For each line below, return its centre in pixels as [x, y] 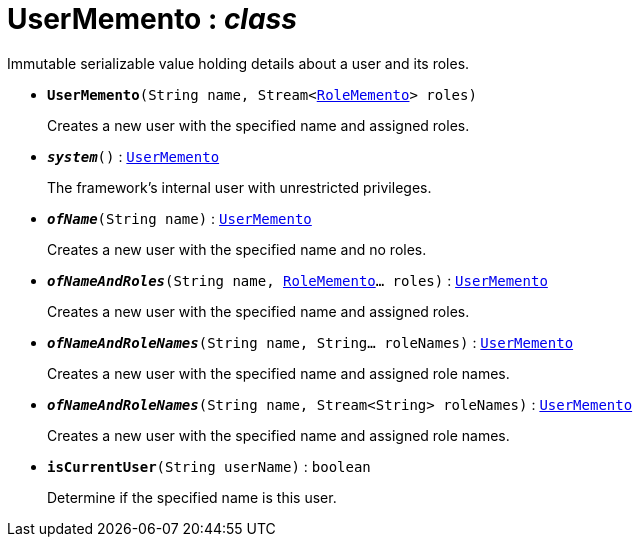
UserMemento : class [152, 19]
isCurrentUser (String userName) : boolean [209, 466]
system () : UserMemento [133, 156]
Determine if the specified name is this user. [192, 497]
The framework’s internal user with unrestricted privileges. [239, 187]
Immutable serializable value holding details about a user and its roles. [238, 63]
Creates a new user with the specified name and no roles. [237, 249]
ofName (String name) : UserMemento [179, 218]
